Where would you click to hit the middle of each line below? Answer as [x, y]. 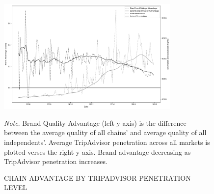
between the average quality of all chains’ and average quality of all [105, 132]
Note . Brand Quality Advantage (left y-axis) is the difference [95, 123]
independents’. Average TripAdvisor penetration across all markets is [107, 142]
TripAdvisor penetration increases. [56, 161]
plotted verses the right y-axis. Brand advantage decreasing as [97, 152]
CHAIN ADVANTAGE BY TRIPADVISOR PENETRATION [97, 178]
